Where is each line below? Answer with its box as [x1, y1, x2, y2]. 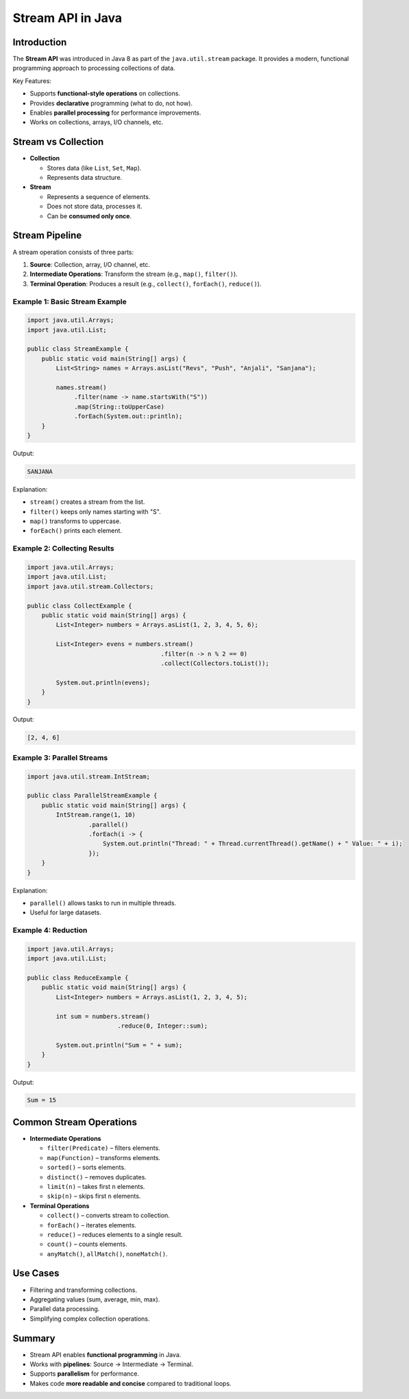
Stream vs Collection [12, 136, 104, 148]
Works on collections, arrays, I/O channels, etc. [29, 118, 164, 126]
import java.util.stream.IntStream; [27, 772, 151, 781]
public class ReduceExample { [27, 974, 129, 982]
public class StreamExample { [27, 345, 129, 353]
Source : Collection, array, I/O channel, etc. [29, 260, 151, 268]
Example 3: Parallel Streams [12, 752, 108, 762]
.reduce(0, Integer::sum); [117, 1021, 208, 1030]
